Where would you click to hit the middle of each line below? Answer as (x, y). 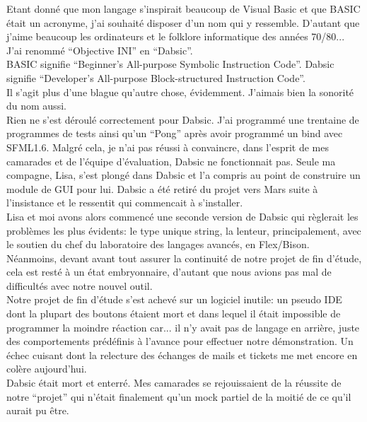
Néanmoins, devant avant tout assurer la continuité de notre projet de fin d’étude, (184, 258)
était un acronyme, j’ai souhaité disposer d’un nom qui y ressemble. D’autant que (183, 22)
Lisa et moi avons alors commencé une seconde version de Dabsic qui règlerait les (182, 216)
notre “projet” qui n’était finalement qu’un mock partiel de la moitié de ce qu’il (179, 396)
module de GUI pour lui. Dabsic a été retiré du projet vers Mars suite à (162, 188)
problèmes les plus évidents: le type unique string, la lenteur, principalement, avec (184, 230)
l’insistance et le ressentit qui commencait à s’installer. (125, 203)
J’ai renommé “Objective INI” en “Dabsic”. (100, 50)
